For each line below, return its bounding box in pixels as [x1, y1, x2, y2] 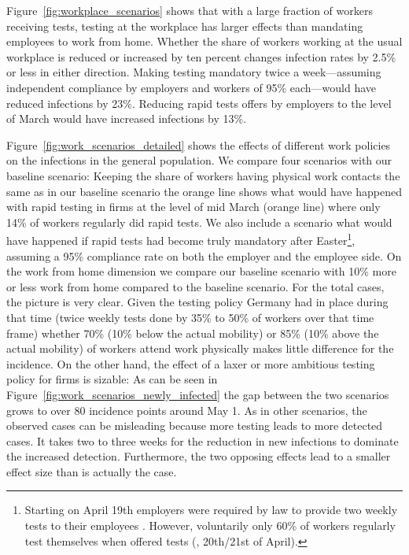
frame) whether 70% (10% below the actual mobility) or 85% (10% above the [6, 324, 379, 341]
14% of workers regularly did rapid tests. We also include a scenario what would [6, 213, 392, 230]
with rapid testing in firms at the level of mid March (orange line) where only [6, 198, 381, 215]
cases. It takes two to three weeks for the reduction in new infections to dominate [6, 432, 399, 449]
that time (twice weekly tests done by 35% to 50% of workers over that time [6, 309, 374, 325]
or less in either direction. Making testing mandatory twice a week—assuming [6, 64, 381, 80]
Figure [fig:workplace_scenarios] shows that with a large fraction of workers [6, 2, 373, 18]
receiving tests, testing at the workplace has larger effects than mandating [6, 17, 363, 34]
